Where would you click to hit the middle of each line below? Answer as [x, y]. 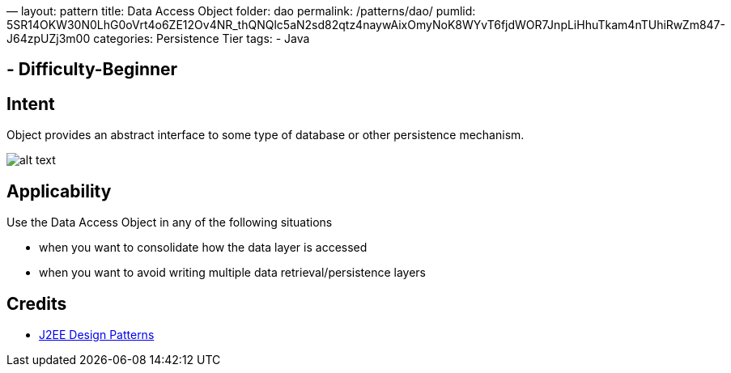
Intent [31, 104]
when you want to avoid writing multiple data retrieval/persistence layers [232, 273]
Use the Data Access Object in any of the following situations [170, 223]
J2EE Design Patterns [97, 334]
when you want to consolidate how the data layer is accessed [203, 248]
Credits [37, 303]
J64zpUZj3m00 [49, 38]
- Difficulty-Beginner [92, 70]
